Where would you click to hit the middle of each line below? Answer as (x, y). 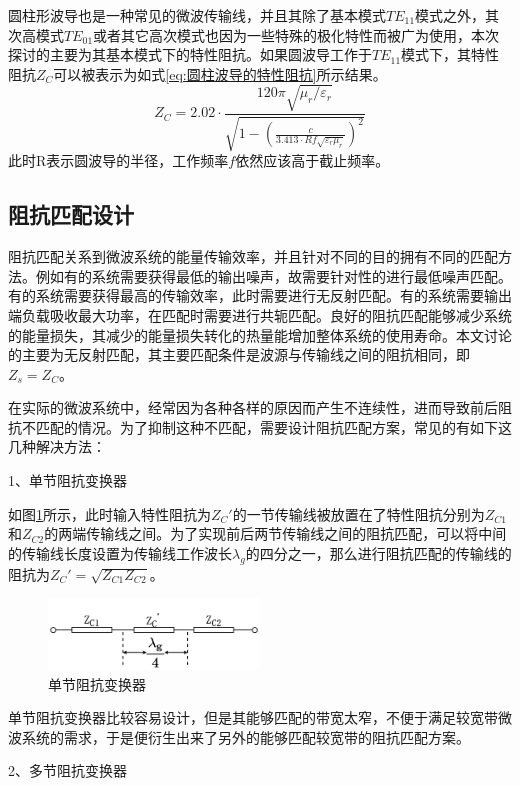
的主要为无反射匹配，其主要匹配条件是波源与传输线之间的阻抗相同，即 (239, 354)
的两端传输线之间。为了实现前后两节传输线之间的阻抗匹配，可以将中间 (275, 533)
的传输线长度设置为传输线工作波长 (120, 552)
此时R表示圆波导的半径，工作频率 (118, 160)
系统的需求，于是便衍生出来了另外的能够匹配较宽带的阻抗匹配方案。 (245, 736)
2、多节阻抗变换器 (67, 770)
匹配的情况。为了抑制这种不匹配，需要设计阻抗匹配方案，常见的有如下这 (273, 426)
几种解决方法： (57, 446)
